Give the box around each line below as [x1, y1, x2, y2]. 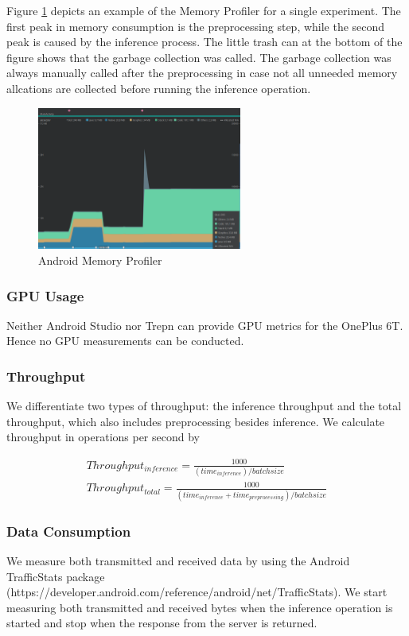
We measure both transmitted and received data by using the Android [6, 552, 350, 568]
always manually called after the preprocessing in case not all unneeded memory [6, 64, 398, 81]
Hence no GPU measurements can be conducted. [6, 332, 244, 349]
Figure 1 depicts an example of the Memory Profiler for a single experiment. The [6, 2, 401, 18]
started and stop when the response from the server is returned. [6, 615, 317, 631]
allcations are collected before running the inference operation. [6, 79, 311, 96]
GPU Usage [6, 285, 84, 305]
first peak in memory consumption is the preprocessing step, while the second [6, 17, 385, 34]
